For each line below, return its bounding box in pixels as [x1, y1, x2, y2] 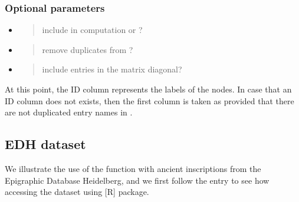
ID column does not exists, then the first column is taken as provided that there [5, 94, 294, 107]
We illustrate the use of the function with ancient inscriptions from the [5, 162, 261, 174]
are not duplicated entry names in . [5, 106, 133, 118]
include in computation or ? [42, 24, 143, 36]
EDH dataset [5, 135, 86, 153]
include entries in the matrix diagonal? [42, 63, 182, 75]
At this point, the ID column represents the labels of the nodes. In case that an [5, 83, 292, 95]
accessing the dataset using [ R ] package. [5, 186, 149, 198]
